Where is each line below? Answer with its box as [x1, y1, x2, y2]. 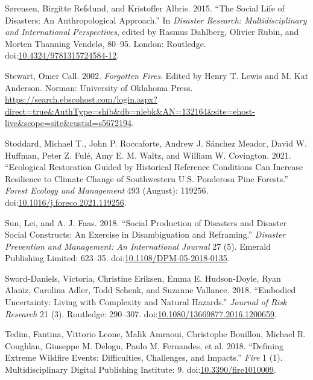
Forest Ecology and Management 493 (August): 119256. [5, 184, 209, 197]
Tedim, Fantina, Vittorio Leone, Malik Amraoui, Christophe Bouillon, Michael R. [5, 328, 306, 340]
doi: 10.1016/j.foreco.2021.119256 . [5, 195, 127, 208]
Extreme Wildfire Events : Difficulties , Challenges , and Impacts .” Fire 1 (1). [5, 351, 283, 364]
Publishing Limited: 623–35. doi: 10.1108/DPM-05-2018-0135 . [5, 252, 230, 264]
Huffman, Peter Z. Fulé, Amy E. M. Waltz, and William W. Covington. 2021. [5, 148, 291, 161]
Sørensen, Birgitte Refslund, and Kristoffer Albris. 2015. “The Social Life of [5, 2, 285, 14]
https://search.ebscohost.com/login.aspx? [5, 93, 157, 106]
